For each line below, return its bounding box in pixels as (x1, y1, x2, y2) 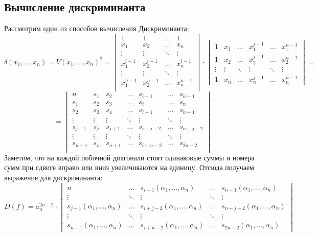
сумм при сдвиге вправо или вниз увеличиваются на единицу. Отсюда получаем (4, 162, 254, 173)
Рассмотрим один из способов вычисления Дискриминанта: (4, 23, 189, 34)
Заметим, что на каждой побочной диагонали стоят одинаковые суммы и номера (4, 152, 255, 162)
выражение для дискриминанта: (4, 172, 103, 182)
